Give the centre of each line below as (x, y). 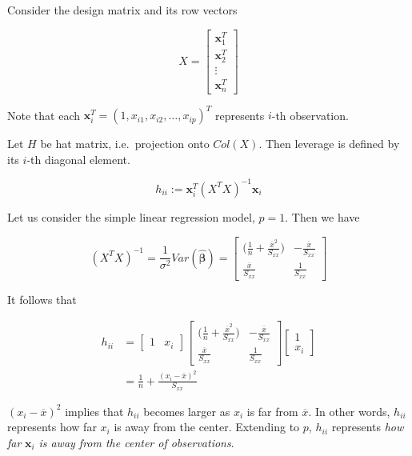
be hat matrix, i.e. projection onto (125, 144)
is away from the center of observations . (136, 442)
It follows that (42, 299)
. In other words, (349, 411)
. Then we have (322, 216)
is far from (272, 411)
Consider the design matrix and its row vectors (122, 10)
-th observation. (310, 115)
